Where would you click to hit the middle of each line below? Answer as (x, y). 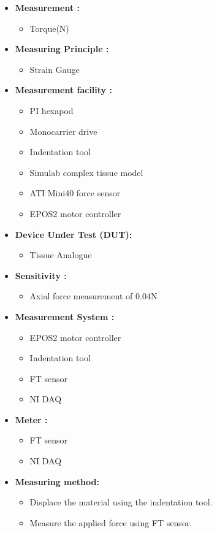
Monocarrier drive (63, 131)
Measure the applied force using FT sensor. (111, 522)
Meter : (31, 419)
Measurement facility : (63, 90)
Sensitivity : (41, 275)
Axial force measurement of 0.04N (93, 296)
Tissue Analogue (61, 255)
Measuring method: (57, 481)
